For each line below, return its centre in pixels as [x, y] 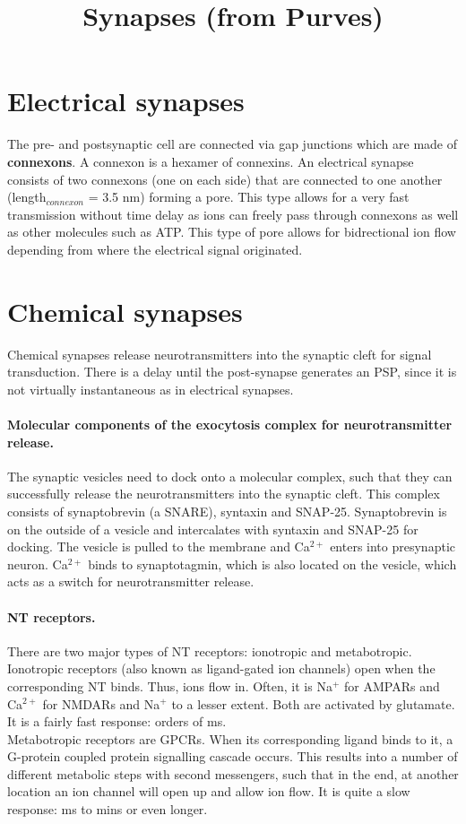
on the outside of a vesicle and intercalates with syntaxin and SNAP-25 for [213, 529]
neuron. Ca [38, 564]
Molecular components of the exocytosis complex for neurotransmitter [230, 424]
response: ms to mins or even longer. [108, 809]
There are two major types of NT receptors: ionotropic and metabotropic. [210, 651]
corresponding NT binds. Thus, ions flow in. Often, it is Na [170, 685]
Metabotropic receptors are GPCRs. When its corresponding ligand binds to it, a [230, 738]
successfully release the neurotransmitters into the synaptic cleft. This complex [224, 494]
